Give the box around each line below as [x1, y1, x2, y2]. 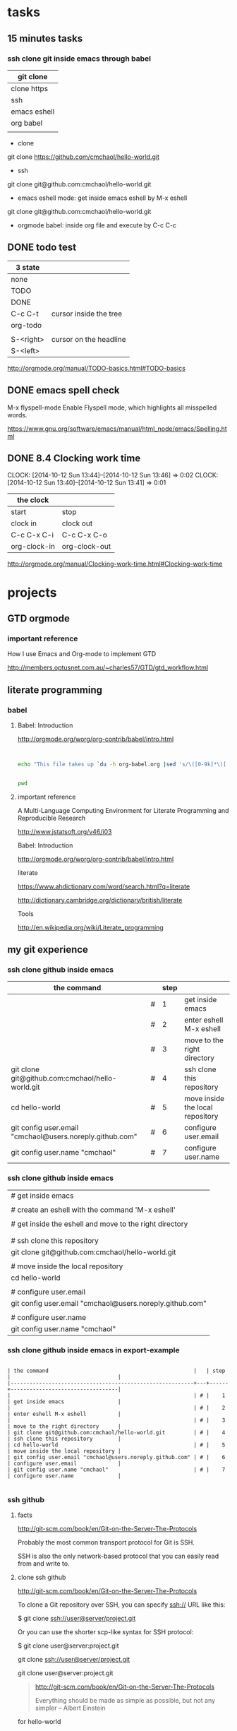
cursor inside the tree [51, 309, 122, 319]
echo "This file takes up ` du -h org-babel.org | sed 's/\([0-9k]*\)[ [17, 761, 227, 768]
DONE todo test [7, 242, 76, 254]
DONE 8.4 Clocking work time [7, 452, 141, 464]
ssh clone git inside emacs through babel [7, 54, 152, 64]
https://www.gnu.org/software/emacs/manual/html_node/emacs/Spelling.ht [7, 424, 227, 433]
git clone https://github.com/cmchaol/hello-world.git [7, 153, 160, 161]
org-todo [11, 320, 42, 330]
